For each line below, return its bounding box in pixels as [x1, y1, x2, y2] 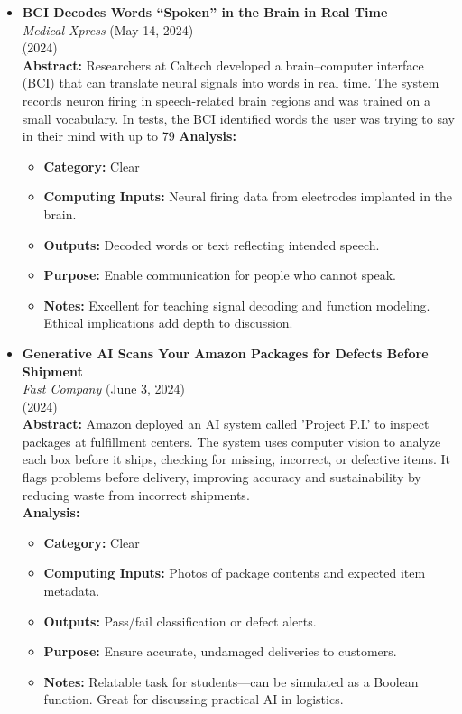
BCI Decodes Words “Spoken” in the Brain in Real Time [22, 3, 388, 21]
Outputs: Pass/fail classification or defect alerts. [43, 611, 317, 630]
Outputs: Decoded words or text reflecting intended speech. [43, 235, 380, 254]
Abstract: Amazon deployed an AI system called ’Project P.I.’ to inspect [22, 414, 430, 433]
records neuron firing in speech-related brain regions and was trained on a [22, 90, 430, 109]
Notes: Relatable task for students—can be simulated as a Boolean [43, 672, 419, 691]
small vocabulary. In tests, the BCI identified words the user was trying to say [22, 108, 455, 127]
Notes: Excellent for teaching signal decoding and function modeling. [43, 295, 430, 314]
